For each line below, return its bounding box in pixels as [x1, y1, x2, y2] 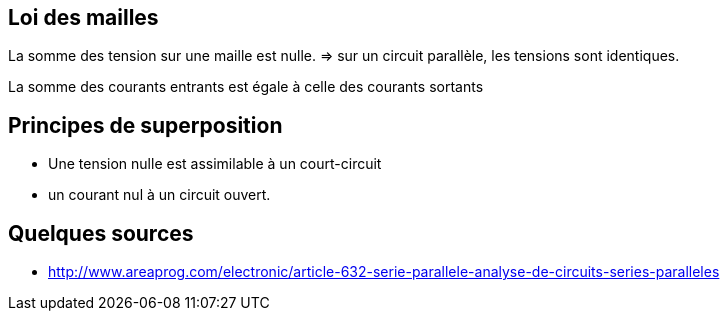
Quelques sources [8, 220, 194, 246]
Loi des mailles [8, 5, 159, 30]
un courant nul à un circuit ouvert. [48, 186, 271, 204]
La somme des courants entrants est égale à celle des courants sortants [8, 78, 484, 96]
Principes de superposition [8, 112, 283, 138]
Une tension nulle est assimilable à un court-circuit [48, 155, 382, 173]
